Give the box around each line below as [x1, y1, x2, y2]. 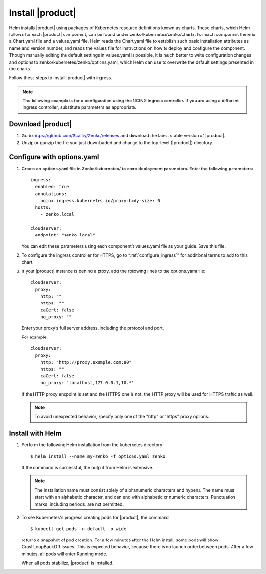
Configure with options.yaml [9, 153, 99, 161]
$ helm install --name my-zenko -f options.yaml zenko [30, 453, 166, 459]
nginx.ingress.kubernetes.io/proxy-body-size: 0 [40, 198, 160, 203]
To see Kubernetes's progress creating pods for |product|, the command [21, 515, 169, 521]
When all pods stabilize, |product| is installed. [21, 560, 114, 566]
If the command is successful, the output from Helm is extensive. [21, 465, 154, 471]
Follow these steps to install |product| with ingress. [9, 75, 113, 81]
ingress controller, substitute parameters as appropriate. [22, 104, 136, 110]
